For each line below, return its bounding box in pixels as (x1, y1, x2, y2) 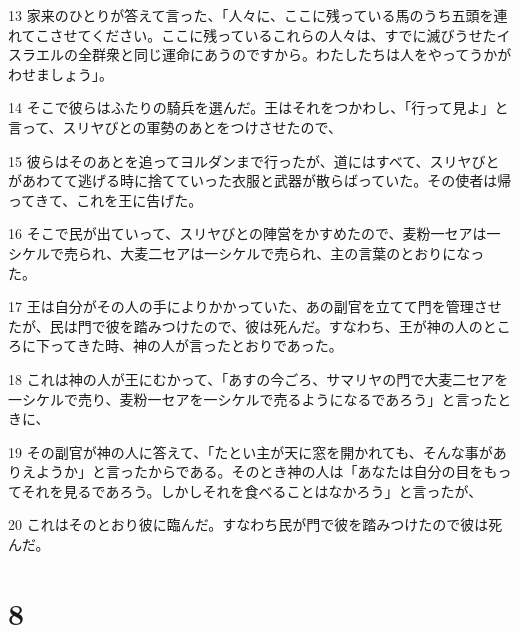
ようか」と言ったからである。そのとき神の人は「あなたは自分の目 (35, 461, 470, 482)
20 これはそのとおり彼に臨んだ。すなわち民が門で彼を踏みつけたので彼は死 (8, 514, 503, 535)
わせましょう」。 (8, 63, 113, 84)
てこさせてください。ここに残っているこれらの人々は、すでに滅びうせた (21, 24, 497, 45)
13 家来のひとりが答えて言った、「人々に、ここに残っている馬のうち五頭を (8, 5, 494, 25)
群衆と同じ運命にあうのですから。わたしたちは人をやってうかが (91, 44, 512, 65)
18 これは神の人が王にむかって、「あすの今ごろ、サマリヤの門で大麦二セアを (8, 368, 509, 389)
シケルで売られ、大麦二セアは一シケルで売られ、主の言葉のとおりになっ (8, 242, 485, 263)
